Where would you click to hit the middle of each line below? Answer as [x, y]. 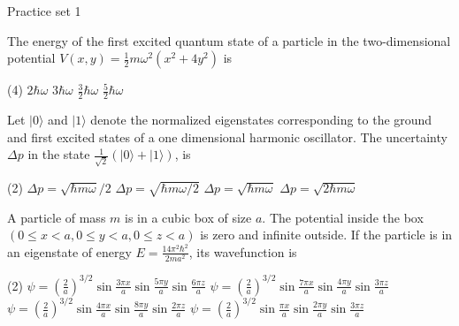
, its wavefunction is [243, 251]
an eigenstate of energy [69, 251]
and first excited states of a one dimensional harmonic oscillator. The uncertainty [227, 136]
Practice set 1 [44, 11]
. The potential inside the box [343, 217]
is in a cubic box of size [188, 217]
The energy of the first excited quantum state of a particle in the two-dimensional [229, 40]
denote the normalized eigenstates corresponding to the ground [261, 120]
